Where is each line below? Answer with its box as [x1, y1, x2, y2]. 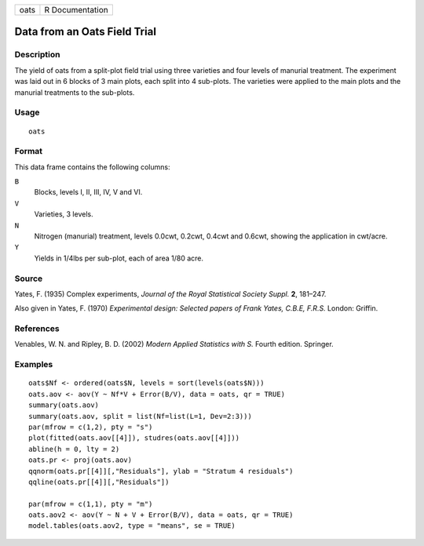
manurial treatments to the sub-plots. [14, 87, 135, 97]
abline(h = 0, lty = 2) [28, 444, 120, 453]
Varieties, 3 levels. [34, 209, 93, 219]
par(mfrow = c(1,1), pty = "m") [28, 499, 153, 508]
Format [14, 146, 43, 157]
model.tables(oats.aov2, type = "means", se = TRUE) [28, 522, 236, 530]
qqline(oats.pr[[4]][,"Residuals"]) [28, 477, 170, 486]
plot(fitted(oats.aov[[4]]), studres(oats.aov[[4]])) [28, 434, 239, 442]
